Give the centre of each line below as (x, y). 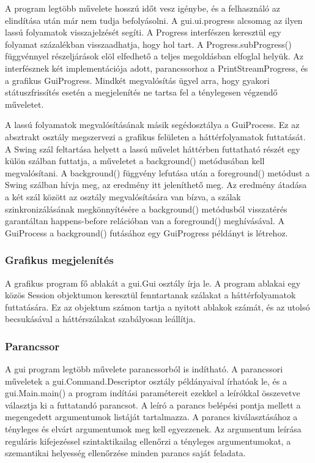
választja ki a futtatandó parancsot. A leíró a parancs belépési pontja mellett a (153, 405)
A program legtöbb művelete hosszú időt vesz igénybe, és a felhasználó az (143, 8)
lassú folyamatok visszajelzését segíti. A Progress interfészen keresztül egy (143, 32)
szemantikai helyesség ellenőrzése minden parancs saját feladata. (125, 453)
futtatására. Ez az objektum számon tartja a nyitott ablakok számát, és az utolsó (157, 307)
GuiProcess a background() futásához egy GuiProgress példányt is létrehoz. (146, 232)
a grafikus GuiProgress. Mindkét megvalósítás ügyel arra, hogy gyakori (137, 80)
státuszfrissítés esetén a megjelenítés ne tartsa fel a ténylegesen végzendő (141, 92)
